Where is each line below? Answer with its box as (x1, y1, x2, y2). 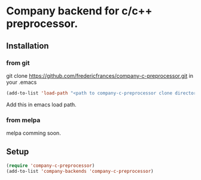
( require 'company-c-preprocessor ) (6, 163, 95, 169)
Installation (6, 41, 49, 51)
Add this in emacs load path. (6, 100, 77, 108)
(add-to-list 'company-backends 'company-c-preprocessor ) (6, 168, 154, 174)
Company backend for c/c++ (6, 4, 153, 18)
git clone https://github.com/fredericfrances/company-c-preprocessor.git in (6, 72, 193, 79)
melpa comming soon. (6, 130, 61, 137)
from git (6, 59, 30, 67)
